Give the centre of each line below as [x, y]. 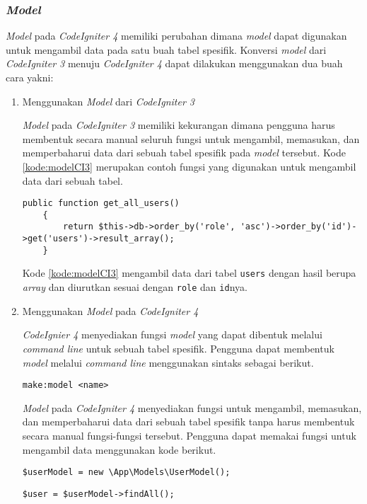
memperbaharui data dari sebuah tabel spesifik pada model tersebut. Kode [184, 153]
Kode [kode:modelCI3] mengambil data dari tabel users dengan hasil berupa [189, 273]
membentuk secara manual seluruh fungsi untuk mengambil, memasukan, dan [191, 138]
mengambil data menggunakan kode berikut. [119, 449]
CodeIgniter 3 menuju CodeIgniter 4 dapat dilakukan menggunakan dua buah [174, 63]
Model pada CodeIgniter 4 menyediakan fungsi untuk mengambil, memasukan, [192, 407]
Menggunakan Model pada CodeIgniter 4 [110, 310]
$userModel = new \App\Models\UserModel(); [126, 472]
